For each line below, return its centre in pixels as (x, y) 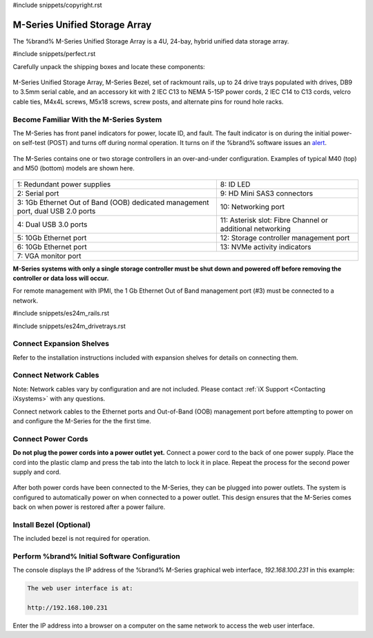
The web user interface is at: (80, 588)
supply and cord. (37, 472)
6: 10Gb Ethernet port (52, 246)
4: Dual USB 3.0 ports (52, 224)
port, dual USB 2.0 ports (56, 211)
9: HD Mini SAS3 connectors (267, 193)
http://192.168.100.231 (68, 608)
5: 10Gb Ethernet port (52, 238)
